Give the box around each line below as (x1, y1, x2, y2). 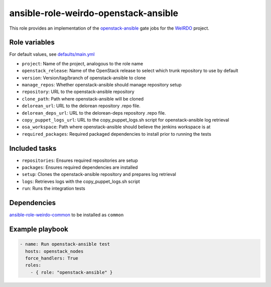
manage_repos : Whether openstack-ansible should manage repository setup (22, 82, 182, 88)
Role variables (9, 38, 55, 47)
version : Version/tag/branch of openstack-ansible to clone (22, 74, 146, 80)
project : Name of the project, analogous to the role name (22, 60, 143, 66)
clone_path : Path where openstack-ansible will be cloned (22, 95, 144, 102)
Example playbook (9, 225, 69, 233)
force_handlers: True (25, 255, 79, 261)
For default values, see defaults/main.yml (9, 51, 95, 57)
